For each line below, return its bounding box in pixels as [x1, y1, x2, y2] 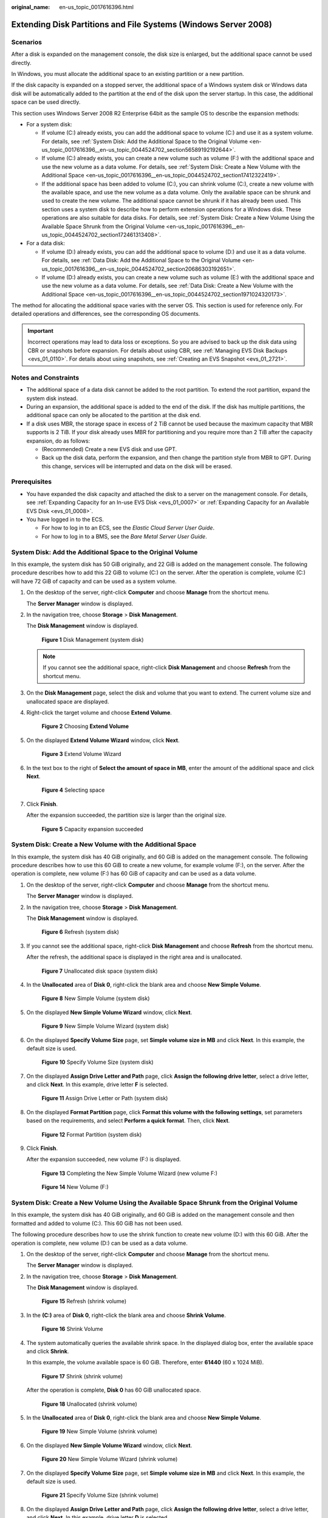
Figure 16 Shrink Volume [41, 1326, 103, 1333]
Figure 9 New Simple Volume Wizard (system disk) [41, 1023, 169, 1030]
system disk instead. [26, 395, 78, 402]
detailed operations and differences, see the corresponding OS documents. [11, 310, 200, 318]
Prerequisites [11, 477, 52, 486]
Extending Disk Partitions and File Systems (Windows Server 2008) [11, 19, 273, 30]
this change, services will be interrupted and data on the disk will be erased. [41, 462, 233, 470]
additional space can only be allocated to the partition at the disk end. [26, 412, 201, 419]
